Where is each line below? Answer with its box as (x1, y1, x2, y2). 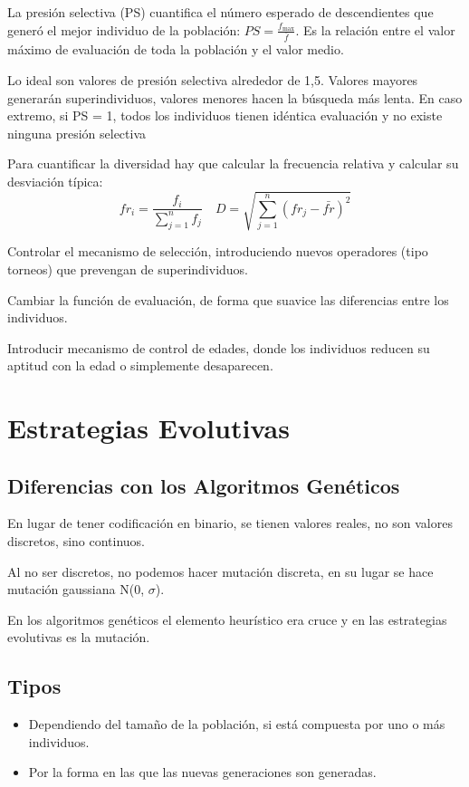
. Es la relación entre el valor (295, 20, 455, 39)
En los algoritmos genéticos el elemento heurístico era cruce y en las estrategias (7, 609, 447, 629)
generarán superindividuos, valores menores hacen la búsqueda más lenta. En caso (7, 88, 463, 107)
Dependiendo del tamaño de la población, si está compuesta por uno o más (28, 715, 445, 734)
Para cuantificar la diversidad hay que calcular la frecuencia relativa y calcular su (7, 154, 459, 173)
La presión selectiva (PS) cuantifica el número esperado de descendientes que (7, 3, 434, 21)
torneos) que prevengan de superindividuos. (7, 259, 248, 278)
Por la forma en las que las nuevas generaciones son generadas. (28, 763, 377, 782)
